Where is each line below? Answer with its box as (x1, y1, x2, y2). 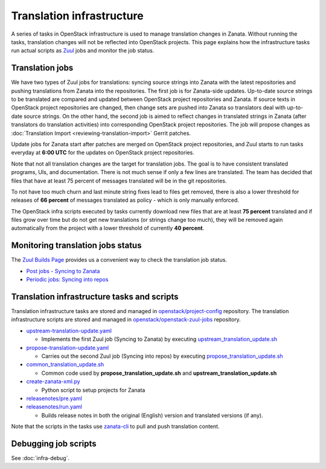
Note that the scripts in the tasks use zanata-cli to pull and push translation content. (11, 423, 220, 430)
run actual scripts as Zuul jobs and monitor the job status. (11, 47, 155, 54)
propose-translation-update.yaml (26, 344, 109, 351)
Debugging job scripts (11, 438, 97, 448)
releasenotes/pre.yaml (26, 395, 83, 402)
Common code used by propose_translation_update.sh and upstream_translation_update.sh (41, 369, 277, 377)
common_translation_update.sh (26, 361, 104, 368)
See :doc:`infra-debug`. (11, 454, 69, 462)
